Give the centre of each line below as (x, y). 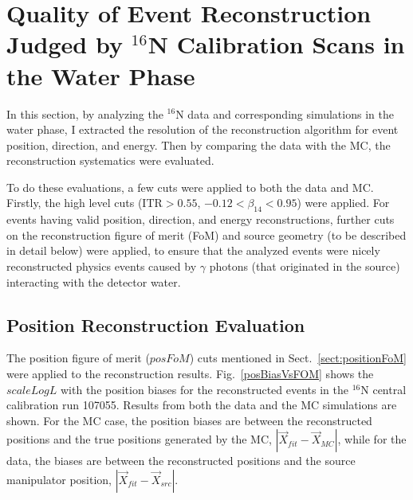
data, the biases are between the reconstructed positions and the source (181, 461)
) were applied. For (343, 203)
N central (383, 389)
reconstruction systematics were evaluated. (110, 160)
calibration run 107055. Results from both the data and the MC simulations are (202, 405)
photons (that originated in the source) (305, 266)
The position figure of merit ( (78, 358)
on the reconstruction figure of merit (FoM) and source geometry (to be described (206, 234)
